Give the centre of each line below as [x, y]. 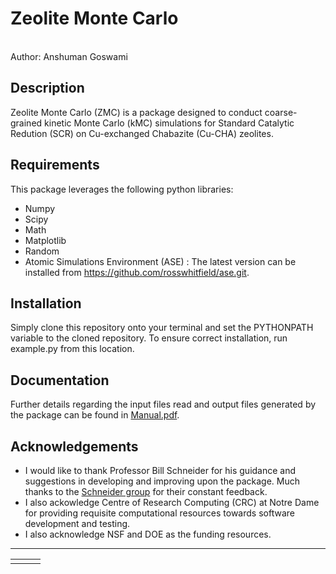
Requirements [55, 165]
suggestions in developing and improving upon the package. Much [162, 481]
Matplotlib [45, 240]
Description [47, 88]
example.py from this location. [72, 349]
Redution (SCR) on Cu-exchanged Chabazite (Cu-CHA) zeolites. [142, 133]
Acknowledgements [74, 446]
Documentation [60, 380]
